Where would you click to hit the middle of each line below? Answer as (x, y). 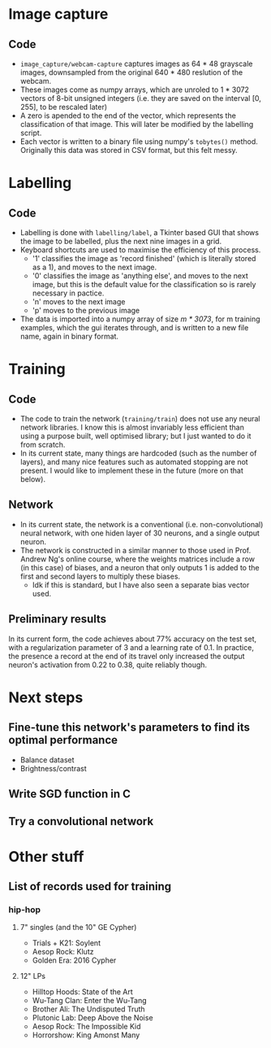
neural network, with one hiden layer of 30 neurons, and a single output (140, 533)
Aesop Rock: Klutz (63, 952)
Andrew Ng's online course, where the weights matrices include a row (138, 559)
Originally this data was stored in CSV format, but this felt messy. (129, 150)
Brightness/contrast (53, 768)
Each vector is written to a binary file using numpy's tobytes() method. (139, 142)
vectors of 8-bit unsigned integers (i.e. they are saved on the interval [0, (141, 98)
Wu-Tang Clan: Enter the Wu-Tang (90, 1001)
